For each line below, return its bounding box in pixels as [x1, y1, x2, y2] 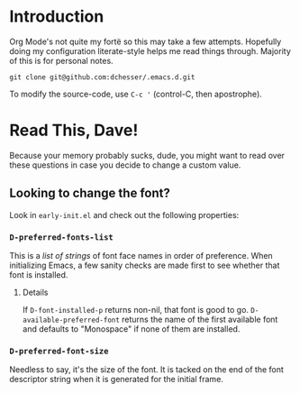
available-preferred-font [22, 315, 120, 324]
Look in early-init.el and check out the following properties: [9, 209, 240, 220]
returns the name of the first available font [121, 314, 278, 324]
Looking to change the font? [9, 186, 171, 201]
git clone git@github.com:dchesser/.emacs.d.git [9, 72, 195, 82]
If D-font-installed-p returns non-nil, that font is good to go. [22, 304, 250, 315]
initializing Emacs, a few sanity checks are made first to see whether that [9, 260, 280, 270]
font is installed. [9, 269, 68, 280]
